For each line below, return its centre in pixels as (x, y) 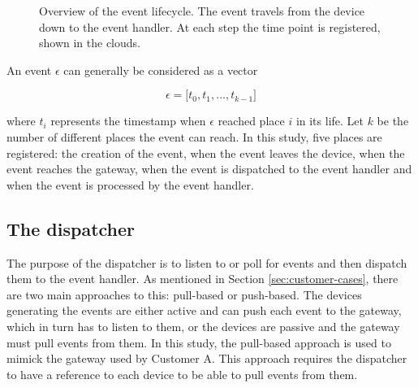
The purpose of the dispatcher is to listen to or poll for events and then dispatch (207, 262)
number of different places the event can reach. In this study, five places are (194, 136)
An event (29, 70)
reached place (251, 121)
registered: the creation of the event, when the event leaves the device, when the (206, 153)
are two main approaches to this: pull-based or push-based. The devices (184, 294)
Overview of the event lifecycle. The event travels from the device (202, 11)
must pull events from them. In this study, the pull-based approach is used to (199, 342)
